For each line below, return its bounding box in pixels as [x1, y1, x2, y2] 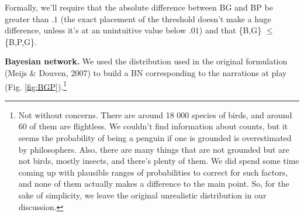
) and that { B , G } [199, 24, 262, 36]
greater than [5, 12, 49, 25]
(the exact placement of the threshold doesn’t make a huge [60, 12, 271, 25]
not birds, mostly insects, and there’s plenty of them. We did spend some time [18, 155, 299, 167]
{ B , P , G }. [5, 35, 37, 47]
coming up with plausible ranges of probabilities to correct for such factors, [18, 166, 288, 178]
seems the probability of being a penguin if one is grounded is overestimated [18, 132, 292, 143]
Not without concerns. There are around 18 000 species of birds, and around [18, 108, 292, 121]
